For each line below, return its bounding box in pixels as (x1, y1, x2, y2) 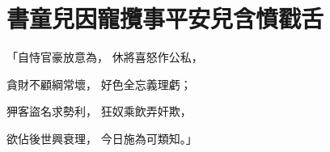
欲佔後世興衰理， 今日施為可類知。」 (6, 129, 197, 146)
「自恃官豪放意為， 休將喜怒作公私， (6, 49, 203, 65)
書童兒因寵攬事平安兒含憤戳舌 (6, 2, 324, 35)
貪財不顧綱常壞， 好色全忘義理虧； (6, 75, 192, 92)
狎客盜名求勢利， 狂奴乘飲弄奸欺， (6, 103, 192, 120)
